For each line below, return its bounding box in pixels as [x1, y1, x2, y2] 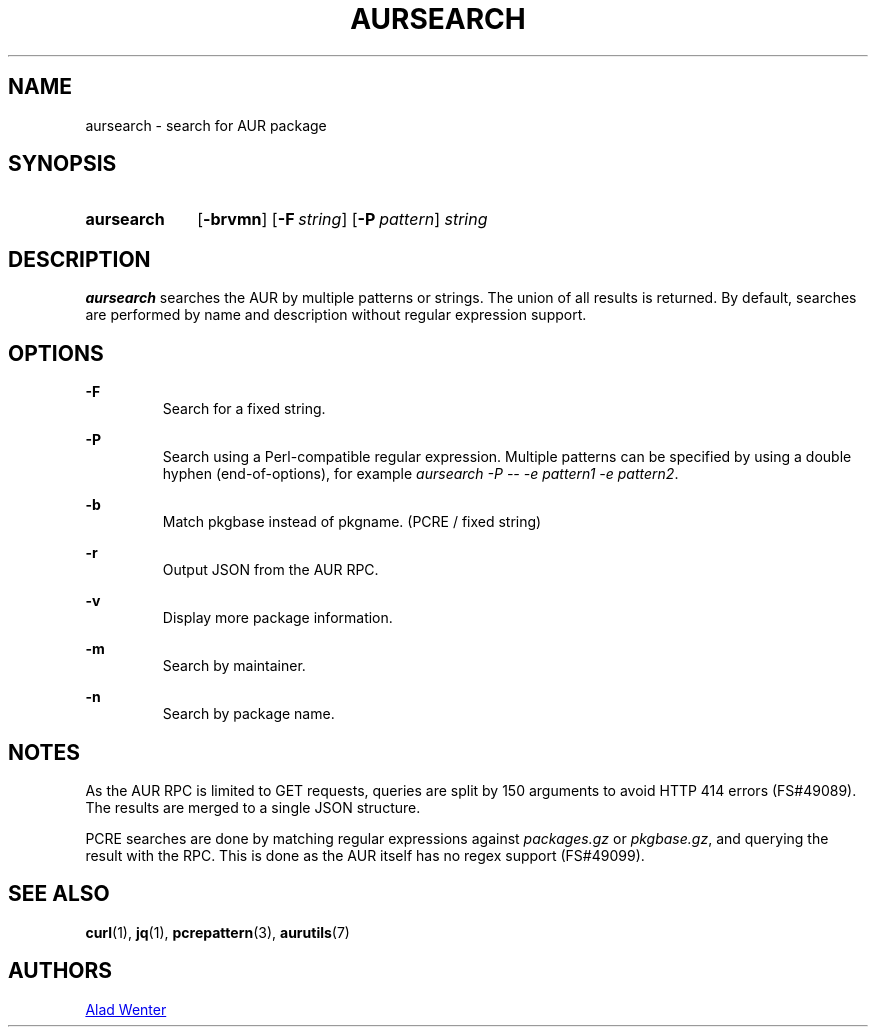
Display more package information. [162, 609, 393, 627]
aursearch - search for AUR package [85, 116, 327, 134]
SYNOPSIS [8, 151, 117, 177]
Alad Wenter [85, 1000, 167, 1018]
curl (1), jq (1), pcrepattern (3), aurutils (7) [85, 923, 350, 941]
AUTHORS [8, 958, 113, 984]
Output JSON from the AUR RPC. [162, 561, 379, 579]
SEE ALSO [8, 881, 110, 907]
